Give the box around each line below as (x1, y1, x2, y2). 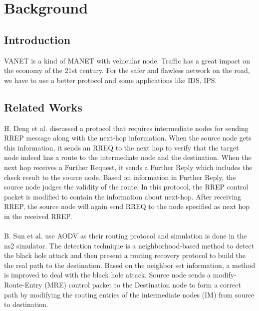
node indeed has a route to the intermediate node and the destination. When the (4, 152, 252, 162)
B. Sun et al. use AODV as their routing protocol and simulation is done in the (4, 230, 247, 241)
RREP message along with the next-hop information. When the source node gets (4, 132, 252, 143)
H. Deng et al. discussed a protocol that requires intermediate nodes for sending (4, 122, 249, 133)
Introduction (4, 31, 71, 47)
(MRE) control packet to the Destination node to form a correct (44, 279, 241, 290)
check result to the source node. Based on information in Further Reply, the (4, 171, 236, 182)
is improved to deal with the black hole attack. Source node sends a (4, 269, 211, 280)
